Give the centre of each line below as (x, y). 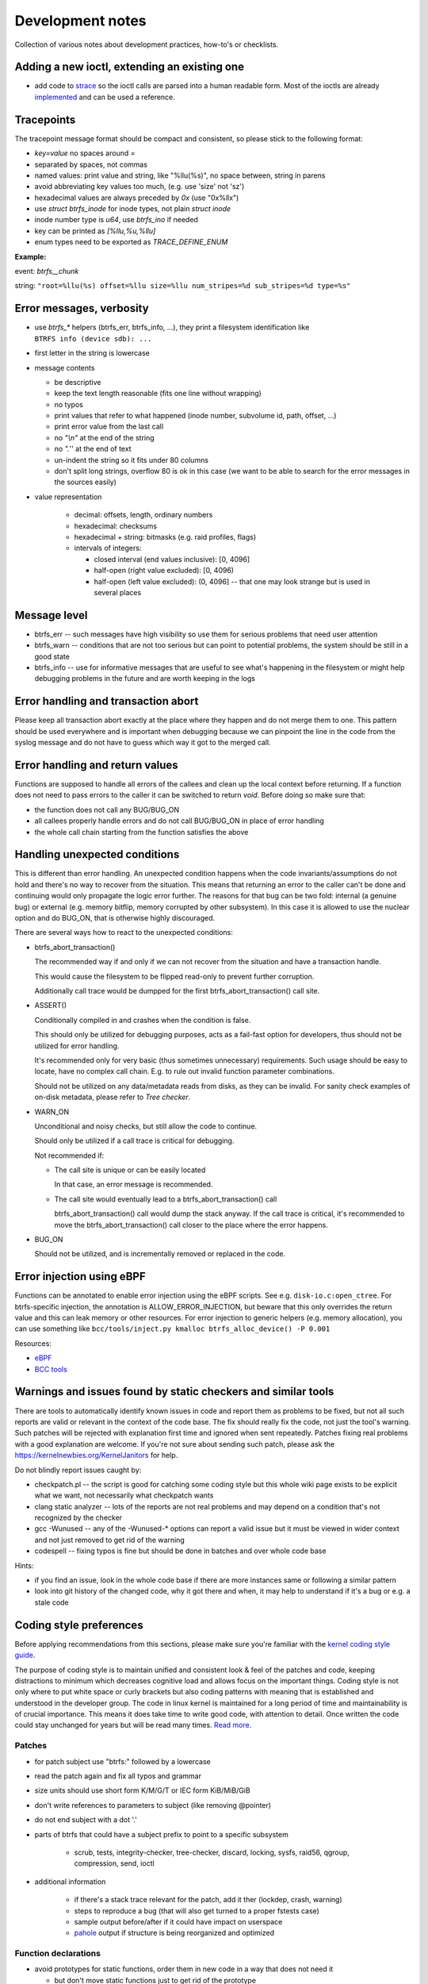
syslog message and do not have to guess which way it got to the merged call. (143, 743)
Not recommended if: (69, 1155)
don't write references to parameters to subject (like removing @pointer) (153, 1805)
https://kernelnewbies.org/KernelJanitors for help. (96, 1455)
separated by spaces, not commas (91, 164)
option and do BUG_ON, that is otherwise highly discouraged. (115, 918)
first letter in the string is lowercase (92, 353)
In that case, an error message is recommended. (134, 1184)
